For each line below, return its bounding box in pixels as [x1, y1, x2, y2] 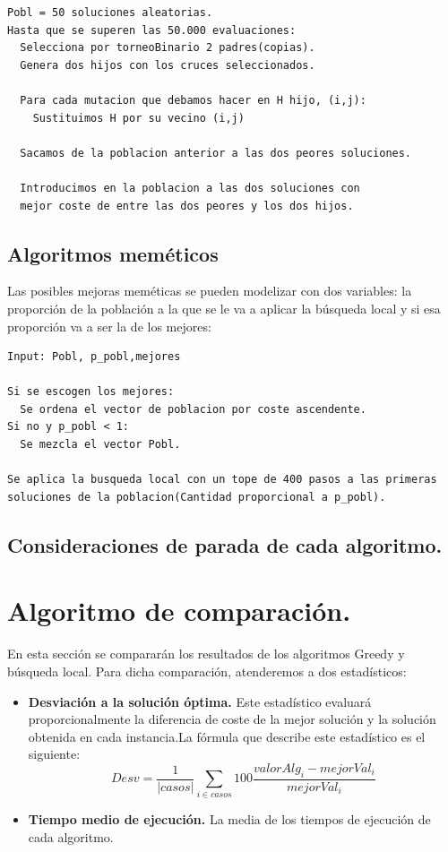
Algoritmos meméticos [7, 239, 219, 267]
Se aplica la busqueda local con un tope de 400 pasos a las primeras [7, 473, 437, 486]
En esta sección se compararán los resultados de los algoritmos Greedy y [7, 644, 405, 663]
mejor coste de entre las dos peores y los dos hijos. [20, 199, 354, 212]
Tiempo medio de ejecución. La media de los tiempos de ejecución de [28, 810, 431, 829]
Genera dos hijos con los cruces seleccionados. [20, 58, 315, 72]
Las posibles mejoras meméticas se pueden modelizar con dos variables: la [7, 281, 412, 300]
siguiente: [28, 744, 81, 763]
